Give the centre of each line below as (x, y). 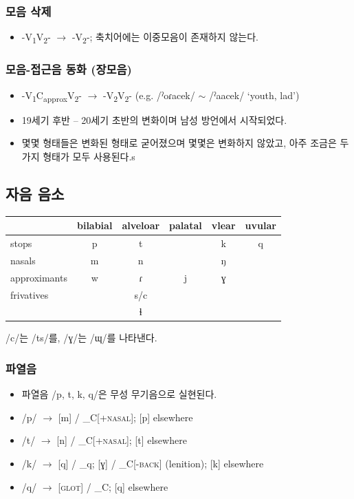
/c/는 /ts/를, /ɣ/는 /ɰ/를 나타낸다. (81, 338)
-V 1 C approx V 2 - (52, 96)
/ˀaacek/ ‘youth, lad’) (254, 95)
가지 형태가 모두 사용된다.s (78, 156)
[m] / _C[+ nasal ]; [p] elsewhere (125, 417)
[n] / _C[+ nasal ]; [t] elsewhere (122, 440)
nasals (23, 260)
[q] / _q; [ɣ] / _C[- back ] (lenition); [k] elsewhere (161, 464)
